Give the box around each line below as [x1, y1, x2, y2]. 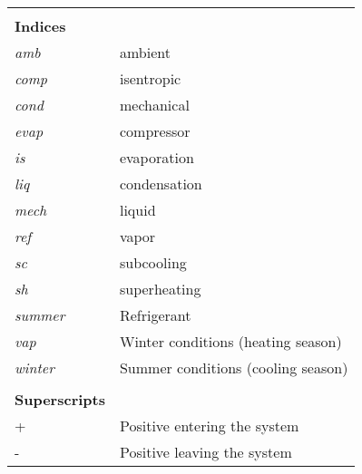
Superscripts [15, 389, 105, 410]
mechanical [119, 94, 190, 115]
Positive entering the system [119, 415, 299, 436]
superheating [119, 278, 201, 299]
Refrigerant [119, 305, 191, 325]
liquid [119, 199, 156, 220]
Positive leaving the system [119, 441, 292, 462]
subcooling [119, 252, 187, 273]
